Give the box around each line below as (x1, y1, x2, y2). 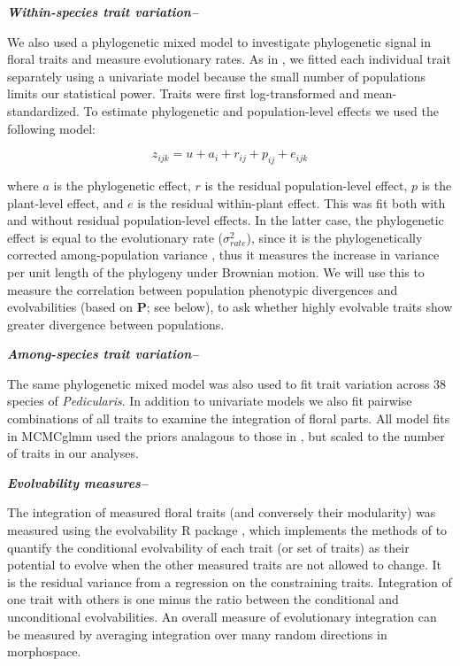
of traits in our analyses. (7, 444, 139, 462)
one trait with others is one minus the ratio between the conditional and (7, 590, 399, 608)
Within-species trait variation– (7, 3, 199, 20)
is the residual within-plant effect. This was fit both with (137, 193, 446, 212)
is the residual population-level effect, (204, 175, 408, 194)
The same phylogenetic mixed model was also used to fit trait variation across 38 (7, 374, 446, 392)
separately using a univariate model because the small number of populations (7, 66, 426, 85)
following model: (7, 119, 96, 137)
